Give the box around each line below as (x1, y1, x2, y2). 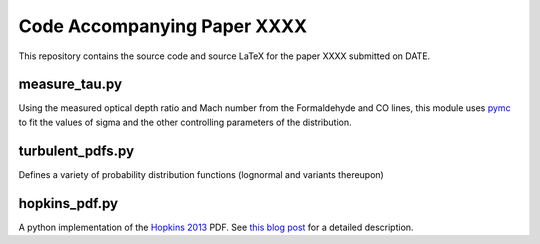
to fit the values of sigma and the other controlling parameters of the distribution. (18, 116, 352, 128)
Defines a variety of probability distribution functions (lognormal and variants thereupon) (18, 168, 384, 180)
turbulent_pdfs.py (18, 142, 135, 159)
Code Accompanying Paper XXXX (18, 15, 308, 37)
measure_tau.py (18, 76, 123, 93)
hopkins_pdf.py (18, 195, 119, 212)
